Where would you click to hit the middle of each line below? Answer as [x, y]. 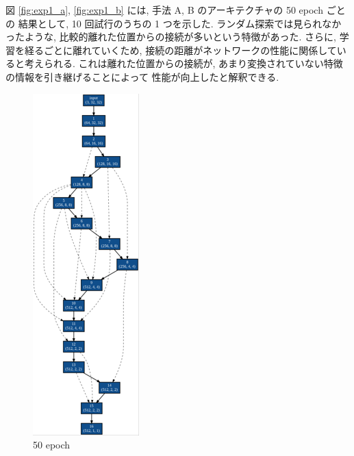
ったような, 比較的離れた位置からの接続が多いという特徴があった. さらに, [171, 37]
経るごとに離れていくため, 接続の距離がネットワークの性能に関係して [180, 50]
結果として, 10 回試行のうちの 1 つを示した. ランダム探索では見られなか [180, 23]
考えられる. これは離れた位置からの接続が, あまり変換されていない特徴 [184, 63]
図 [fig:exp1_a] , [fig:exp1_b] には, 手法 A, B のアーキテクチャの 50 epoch [164, 10]
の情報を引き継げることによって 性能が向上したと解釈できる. [142, 76]
